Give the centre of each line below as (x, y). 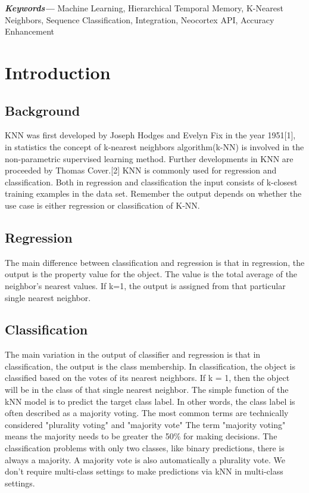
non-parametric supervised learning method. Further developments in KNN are (149, 158)
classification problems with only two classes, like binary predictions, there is (145, 448)
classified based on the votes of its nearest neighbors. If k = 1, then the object (147, 378)
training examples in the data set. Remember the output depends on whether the (153, 193)
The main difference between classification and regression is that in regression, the (155, 262)
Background (43, 110)
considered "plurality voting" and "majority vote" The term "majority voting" (145, 424)
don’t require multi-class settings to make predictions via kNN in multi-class (144, 471)
